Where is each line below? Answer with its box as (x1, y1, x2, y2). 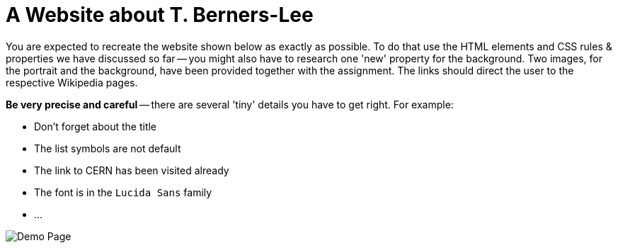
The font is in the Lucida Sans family (34, 186, 212, 198)
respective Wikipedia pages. (6, 76, 138, 89)
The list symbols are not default (34, 142, 181, 154)
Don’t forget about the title (34, 120, 157, 133)
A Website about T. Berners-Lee (6, 3, 314, 27)
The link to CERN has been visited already (34, 164, 229, 176)
